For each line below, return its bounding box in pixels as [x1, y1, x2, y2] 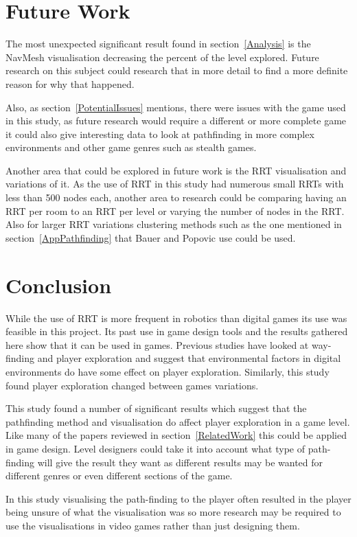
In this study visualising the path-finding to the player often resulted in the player [5, 491, 352, 505]
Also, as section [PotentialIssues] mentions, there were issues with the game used [5, 100, 346, 114]
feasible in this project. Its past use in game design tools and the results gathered [5, 324, 348, 339]
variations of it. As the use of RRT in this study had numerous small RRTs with [5, 176, 344, 191]
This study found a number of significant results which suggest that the [5, 401, 307, 415]
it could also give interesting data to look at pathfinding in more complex [5, 126, 314, 141]
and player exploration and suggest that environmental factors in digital [37, 351, 341, 365]
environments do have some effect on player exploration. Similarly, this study [5, 364, 330, 378]
